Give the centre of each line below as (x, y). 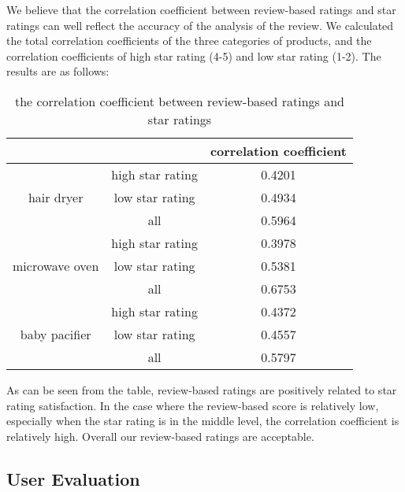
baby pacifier (56, 334)
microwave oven (56, 265)
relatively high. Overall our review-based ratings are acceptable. (160, 436)
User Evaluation (73, 478)
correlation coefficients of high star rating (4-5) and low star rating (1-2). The (194, 55)
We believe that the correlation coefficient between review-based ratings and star (201, 9)
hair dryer (56, 197)
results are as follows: (58, 71)
